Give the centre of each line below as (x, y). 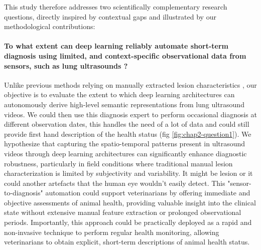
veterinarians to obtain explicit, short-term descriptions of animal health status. (127, 242)
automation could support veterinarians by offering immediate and (148, 193)
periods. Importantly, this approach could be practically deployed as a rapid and (128, 222)
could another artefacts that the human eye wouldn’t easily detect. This (115, 183)
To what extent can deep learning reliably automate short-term (116, 46)
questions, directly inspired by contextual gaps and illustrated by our (110, 16)
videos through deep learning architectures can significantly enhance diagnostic (125, 153)
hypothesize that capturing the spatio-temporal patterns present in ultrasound (125, 144)
